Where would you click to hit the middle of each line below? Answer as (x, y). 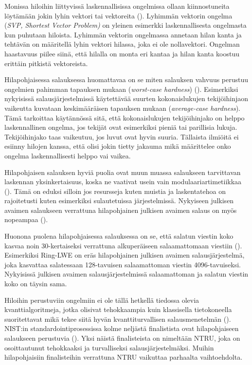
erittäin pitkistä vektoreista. (46, 63)
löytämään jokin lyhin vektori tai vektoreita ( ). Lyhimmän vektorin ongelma (118, 15)
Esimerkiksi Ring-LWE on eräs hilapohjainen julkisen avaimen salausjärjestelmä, (125, 255)
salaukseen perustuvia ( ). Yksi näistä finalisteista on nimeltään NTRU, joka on (122, 338)
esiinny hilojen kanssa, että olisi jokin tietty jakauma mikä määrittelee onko (118, 146)
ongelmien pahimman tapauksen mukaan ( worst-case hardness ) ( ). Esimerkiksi (121, 89)
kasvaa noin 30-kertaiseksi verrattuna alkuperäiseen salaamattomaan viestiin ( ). (123, 245)
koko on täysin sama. (36, 284)
